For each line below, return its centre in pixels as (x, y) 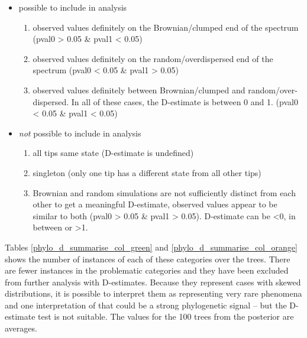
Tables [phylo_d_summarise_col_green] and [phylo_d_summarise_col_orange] (151, 247)
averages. (21, 328)
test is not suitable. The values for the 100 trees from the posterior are (166, 316)
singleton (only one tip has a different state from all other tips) (147, 172)
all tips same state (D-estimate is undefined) (113, 153)
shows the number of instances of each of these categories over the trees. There (148, 259)
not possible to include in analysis (80, 133)
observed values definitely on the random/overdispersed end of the (153, 58)
